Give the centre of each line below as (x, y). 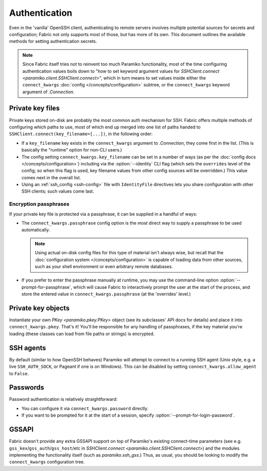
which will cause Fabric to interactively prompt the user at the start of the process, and (162, 287)
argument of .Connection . (48, 92)
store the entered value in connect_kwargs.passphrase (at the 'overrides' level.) (106, 294)
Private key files (35, 108)
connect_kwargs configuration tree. (47, 462)
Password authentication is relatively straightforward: (63, 399)
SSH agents (28, 348)
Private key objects (39, 308)
